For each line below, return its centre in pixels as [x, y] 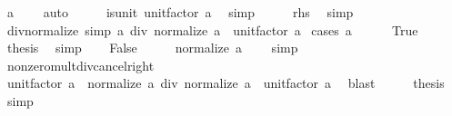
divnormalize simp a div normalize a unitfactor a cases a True [212, 29]
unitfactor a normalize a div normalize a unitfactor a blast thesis [226, 83]
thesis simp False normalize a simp [152, 48]
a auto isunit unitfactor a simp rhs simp [180, 12]
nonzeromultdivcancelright [80, 65]
